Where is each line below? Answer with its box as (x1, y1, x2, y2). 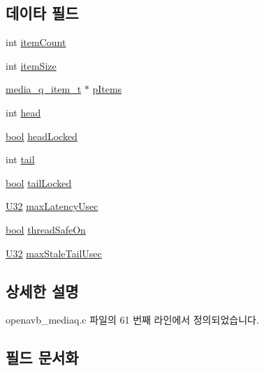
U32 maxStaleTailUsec (6, 245, 102, 260)
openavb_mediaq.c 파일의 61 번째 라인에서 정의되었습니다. (6, 312, 259, 327)
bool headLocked (6, 128, 78, 143)
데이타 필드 (6, 2, 79, 24)
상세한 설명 (6, 280, 79, 301)
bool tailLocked (6, 175, 72, 190)
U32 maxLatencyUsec (6, 199, 98, 213)
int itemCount (6, 35, 66, 50)
